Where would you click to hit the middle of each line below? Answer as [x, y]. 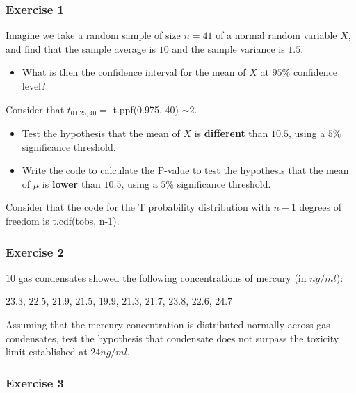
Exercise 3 [35, 382]
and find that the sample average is [81, 48]
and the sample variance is [228, 48]
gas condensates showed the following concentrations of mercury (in [162, 277]
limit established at [47, 352]
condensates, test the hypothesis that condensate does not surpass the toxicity [172, 338]
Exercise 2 [35, 251]
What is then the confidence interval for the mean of [134, 72]
